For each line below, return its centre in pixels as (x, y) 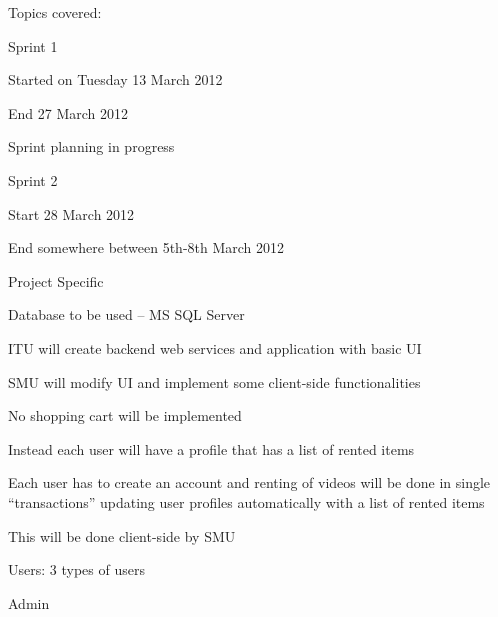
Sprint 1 (33, 45)
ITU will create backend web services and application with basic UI (215, 347)
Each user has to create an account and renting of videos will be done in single (249, 482)
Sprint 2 (33, 179)
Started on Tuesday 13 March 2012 (115, 79)
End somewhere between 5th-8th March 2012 (146, 247)
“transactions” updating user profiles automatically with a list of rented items (246, 501)
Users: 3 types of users (76, 569)
